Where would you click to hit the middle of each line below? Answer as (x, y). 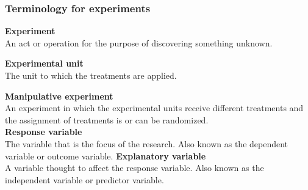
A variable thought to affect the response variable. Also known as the (134, 168)
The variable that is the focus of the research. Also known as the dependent (147, 143)
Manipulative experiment (59, 96)
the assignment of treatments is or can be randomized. (107, 119)
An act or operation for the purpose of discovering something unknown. (139, 42)
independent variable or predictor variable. (84, 179)
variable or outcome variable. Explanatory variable (106, 155)
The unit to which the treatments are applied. (91, 75)
